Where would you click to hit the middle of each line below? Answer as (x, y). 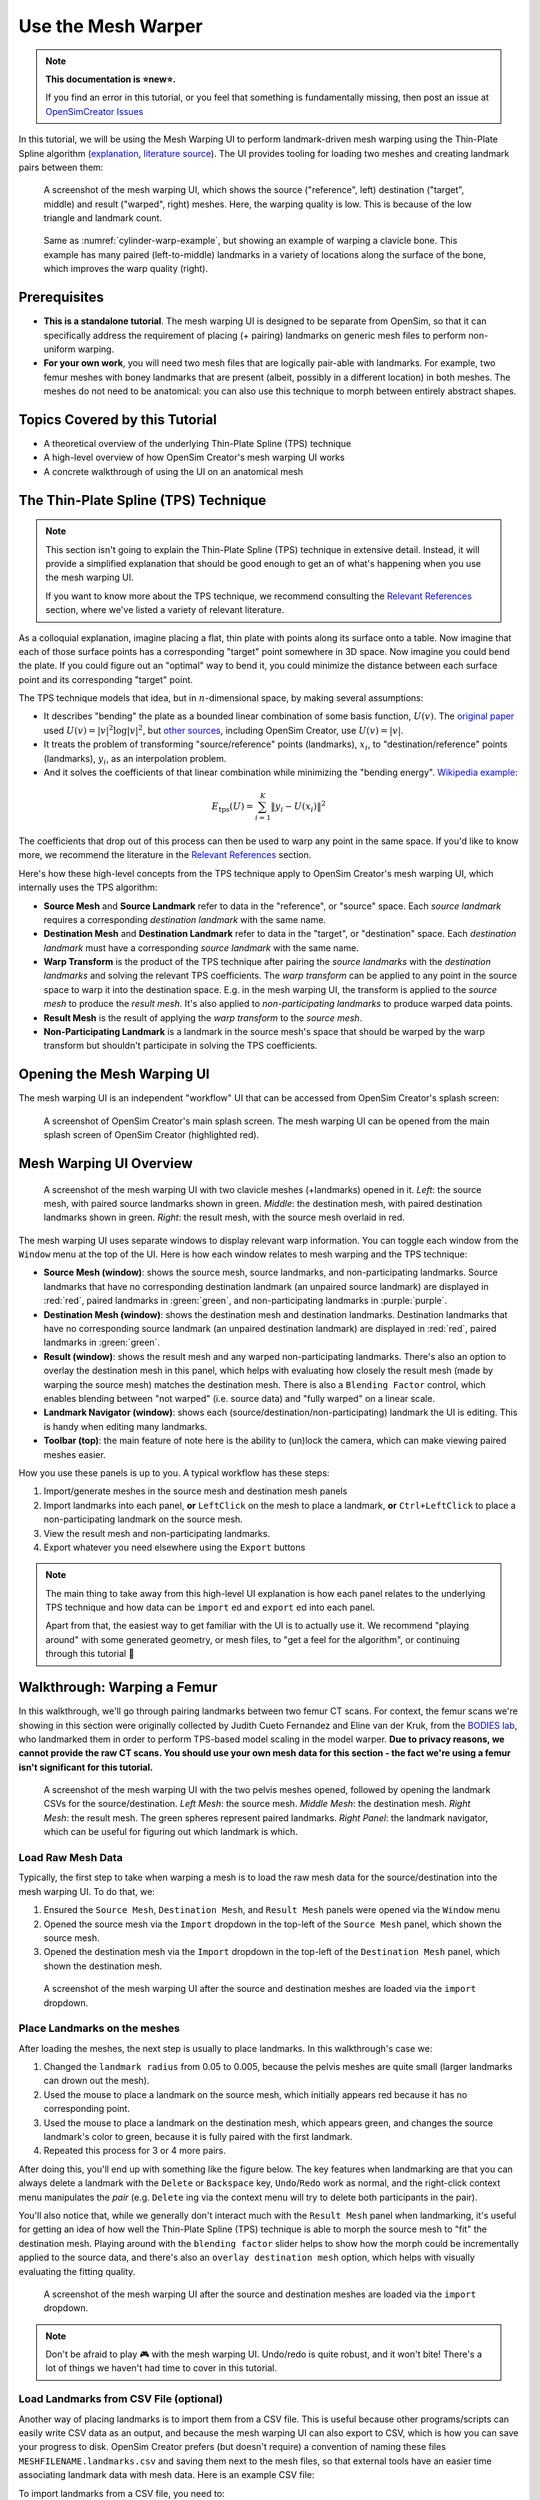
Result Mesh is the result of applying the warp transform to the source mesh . (203, 1017)
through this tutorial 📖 (90, 1654)
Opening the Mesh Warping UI (114, 1074)
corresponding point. (86, 2109)
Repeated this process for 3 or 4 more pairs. (135, 2151)
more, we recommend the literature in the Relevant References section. (165, 855)
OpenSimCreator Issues (94, 111)
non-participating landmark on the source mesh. (143, 1519)
